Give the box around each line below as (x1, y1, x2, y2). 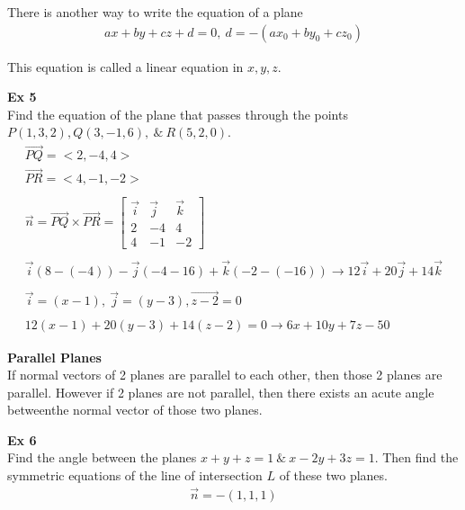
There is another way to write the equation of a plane (7, 3, 303, 21)
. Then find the (374, 448, 459, 467)
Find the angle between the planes (7, 448, 197, 467)
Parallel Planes (7, 347, 102, 366)
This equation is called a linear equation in (7, 57, 244, 76)
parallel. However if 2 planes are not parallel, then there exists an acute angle (7, 382, 434, 401)
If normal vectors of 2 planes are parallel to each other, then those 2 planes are (7, 365, 443, 384)
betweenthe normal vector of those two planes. (7, 400, 263, 419)
